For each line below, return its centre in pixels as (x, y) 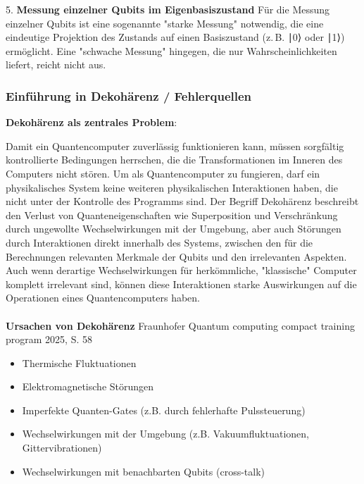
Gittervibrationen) (62, 448)
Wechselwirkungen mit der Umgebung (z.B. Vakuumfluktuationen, (165, 434)
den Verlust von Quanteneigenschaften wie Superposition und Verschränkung (172, 215)
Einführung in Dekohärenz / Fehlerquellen (129, 95)
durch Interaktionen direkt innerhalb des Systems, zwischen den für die (159, 242)
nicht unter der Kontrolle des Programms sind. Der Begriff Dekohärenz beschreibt (182, 201)
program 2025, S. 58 (49, 339)
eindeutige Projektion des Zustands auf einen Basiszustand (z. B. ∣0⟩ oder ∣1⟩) (175, 37)
